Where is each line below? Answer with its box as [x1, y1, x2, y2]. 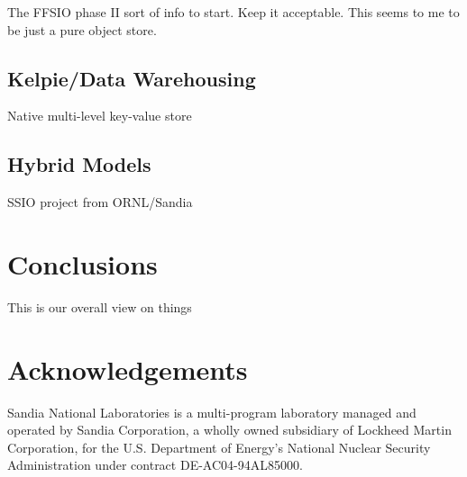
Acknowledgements [7, 350, 248, 387]
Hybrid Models [7, 150, 151, 178]
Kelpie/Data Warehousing [7, 64, 256, 92]
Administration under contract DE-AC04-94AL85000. [7, 455, 303, 474]
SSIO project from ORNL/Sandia [7, 193, 193, 211]
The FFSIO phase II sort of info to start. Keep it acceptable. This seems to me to [7, 3, 460, 21]
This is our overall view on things [7, 297, 192, 316]
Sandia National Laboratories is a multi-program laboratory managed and [7, 402, 417, 421]
